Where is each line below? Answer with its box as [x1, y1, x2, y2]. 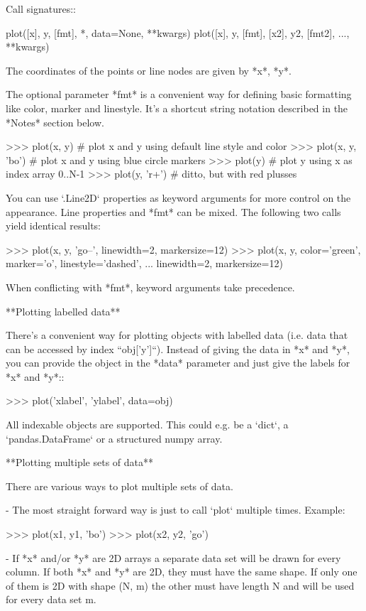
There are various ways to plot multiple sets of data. [6, 478, 233, 493]
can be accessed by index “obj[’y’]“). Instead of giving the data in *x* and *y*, [6, 341, 350, 356]
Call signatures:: [6, 1, 76, 16]
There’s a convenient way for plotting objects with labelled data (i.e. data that [6, 328, 348, 342]
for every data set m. [6, 592, 96, 607]
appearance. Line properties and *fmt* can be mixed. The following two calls [6, 204, 341, 219]
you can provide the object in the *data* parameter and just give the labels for [6, 355, 350, 370]
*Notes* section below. [6, 114, 104, 129]
